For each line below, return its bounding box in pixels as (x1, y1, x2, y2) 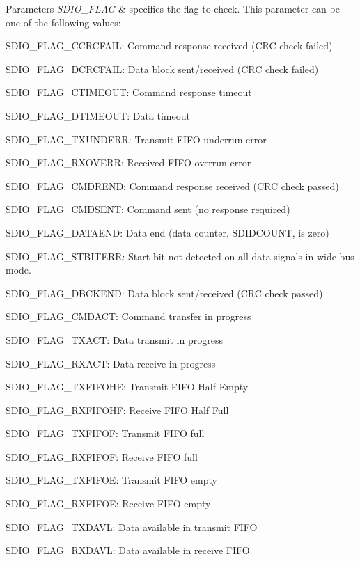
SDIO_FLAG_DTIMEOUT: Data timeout (6, 108, 190, 123)
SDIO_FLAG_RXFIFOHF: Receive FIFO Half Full (6, 402, 229, 417)
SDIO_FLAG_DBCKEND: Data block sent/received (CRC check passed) (6, 285, 323, 300)
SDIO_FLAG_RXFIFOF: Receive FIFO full (6, 449, 198, 464)
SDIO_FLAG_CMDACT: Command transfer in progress (6, 309, 251, 324)
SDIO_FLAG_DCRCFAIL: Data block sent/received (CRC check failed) (6, 61, 319, 76)
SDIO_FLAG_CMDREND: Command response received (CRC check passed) (6, 178, 339, 193)
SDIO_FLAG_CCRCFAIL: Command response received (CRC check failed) (6, 38, 333, 53)
